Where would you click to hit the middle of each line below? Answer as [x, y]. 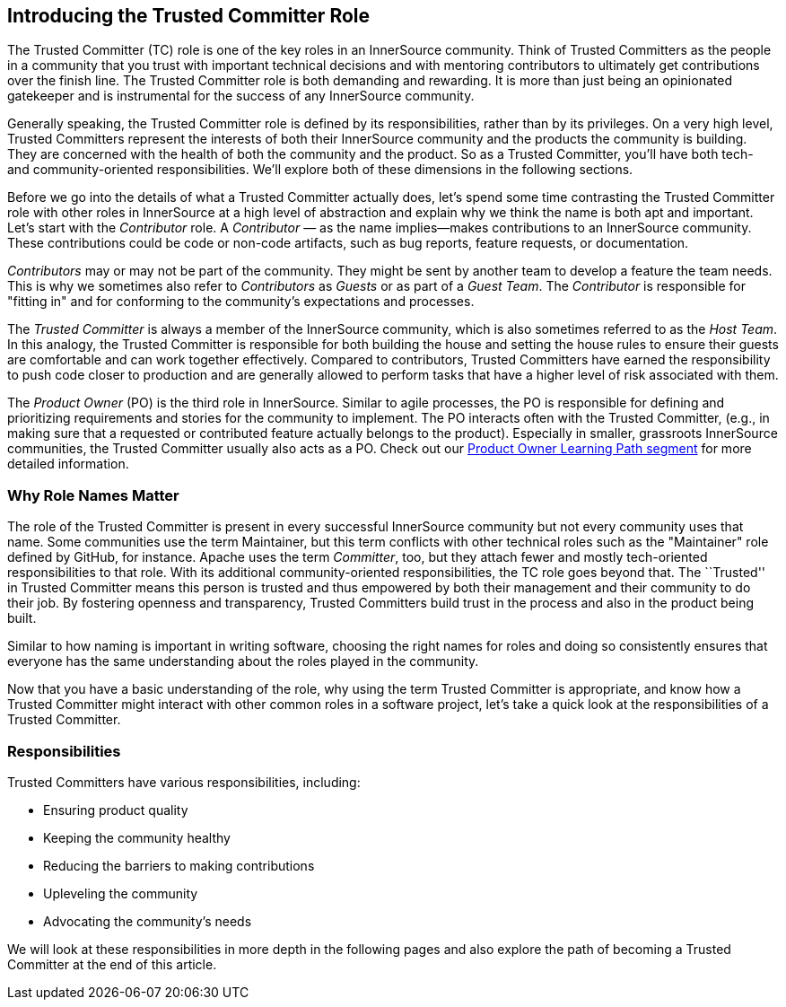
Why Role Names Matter [93, 495]
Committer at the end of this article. [112, 964]
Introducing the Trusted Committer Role [189, 16]
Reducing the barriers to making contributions [179, 865]
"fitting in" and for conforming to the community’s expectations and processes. [241, 302]
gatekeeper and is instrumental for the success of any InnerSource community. [241, 96]
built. [22, 618]
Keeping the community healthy [137, 837]
